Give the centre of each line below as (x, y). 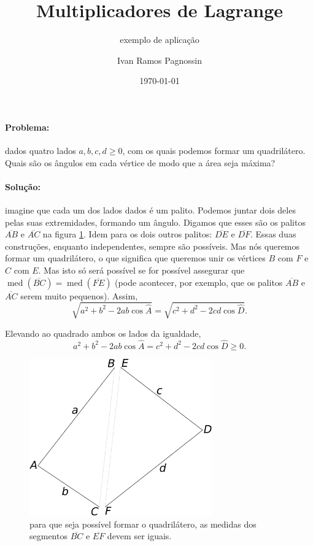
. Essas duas (273, 234)
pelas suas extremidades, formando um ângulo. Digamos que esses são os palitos (155, 222)
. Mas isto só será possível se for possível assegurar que (141, 270)
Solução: (23, 186)
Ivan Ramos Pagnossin (160, 60)
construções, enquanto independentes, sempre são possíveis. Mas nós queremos (153, 246)
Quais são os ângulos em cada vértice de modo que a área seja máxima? (140, 162)
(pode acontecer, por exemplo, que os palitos (199, 282)
